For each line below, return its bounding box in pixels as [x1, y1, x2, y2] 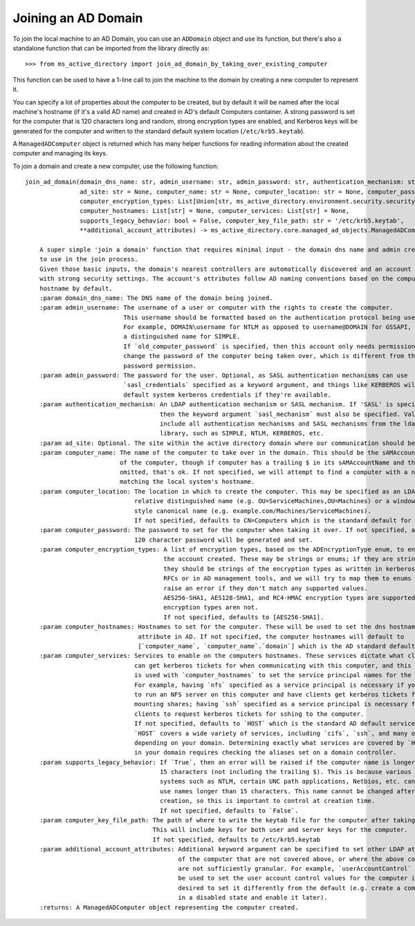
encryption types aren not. [163, 603, 259, 612]
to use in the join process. [39, 256, 138, 263]
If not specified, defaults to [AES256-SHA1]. [163, 613, 324, 621]
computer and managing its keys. [12, 149, 108, 158]
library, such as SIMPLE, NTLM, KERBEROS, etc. [159, 429, 324, 437]
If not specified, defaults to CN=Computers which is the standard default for [133, 516, 412, 525]
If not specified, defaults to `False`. [159, 806, 299, 815]
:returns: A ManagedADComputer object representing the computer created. [39, 903, 299, 911]
